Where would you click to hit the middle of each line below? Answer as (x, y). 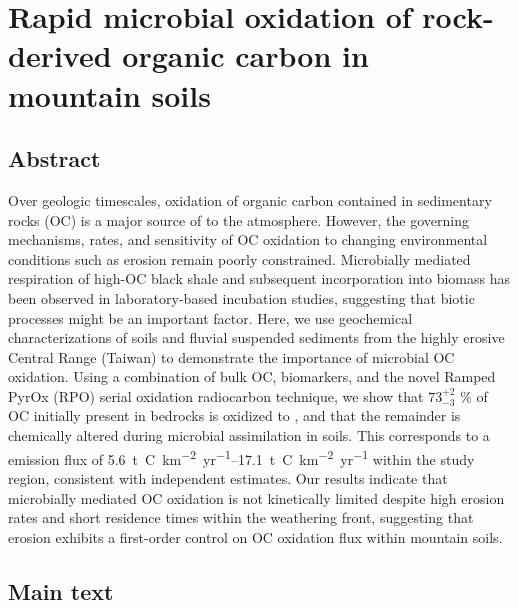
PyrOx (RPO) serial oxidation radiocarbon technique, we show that (216, 395)
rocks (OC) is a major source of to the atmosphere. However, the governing (238, 219)
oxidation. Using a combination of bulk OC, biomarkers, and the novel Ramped (252, 376)
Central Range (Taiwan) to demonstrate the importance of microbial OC (231, 356)
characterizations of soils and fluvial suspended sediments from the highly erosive (256, 337)
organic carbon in (245, 55)
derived (60, 55)
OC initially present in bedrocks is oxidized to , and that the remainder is (234, 415)
